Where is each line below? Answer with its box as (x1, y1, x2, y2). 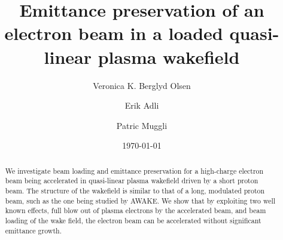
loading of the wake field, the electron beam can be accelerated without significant (5, 215, 261, 225)
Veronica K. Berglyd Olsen (93, 79, 191, 91)
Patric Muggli (116, 119, 168, 131)
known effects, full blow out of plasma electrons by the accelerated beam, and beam (5, 205, 266, 216)
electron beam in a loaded (4, 21, 223, 45)
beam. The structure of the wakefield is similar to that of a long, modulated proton (5, 185, 265, 195)
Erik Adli (124, 99, 159, 112)
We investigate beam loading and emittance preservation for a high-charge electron (5, 165, 264, 176)
